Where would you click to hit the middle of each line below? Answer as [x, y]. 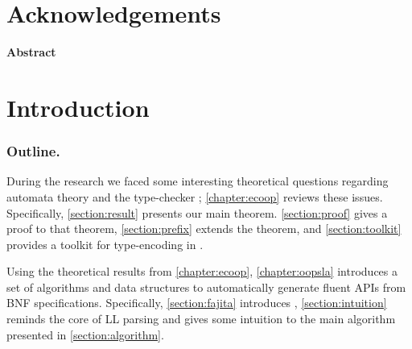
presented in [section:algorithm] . [85, 334]
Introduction [78, 107]
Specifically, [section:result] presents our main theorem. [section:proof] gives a [197, 212]
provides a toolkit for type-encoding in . [105, 244]
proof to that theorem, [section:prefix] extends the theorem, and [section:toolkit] [204, 229]
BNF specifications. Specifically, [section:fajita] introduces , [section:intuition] [197, 303]
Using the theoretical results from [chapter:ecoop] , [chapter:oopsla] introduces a [202, 271]
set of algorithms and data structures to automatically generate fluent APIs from [206, 287]
